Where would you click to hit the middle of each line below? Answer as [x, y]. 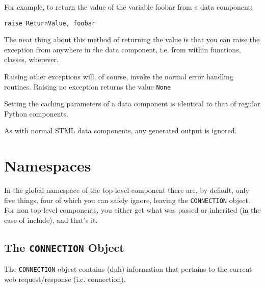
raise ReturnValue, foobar [50, 23]
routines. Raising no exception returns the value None [88, 86]
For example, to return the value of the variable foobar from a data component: [128, 7]
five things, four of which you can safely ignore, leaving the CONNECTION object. [127, 200]
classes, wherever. [31, 59]
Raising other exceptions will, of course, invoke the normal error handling [119, 77]
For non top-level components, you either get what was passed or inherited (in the [132, 210]
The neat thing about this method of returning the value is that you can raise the [132, 39]
